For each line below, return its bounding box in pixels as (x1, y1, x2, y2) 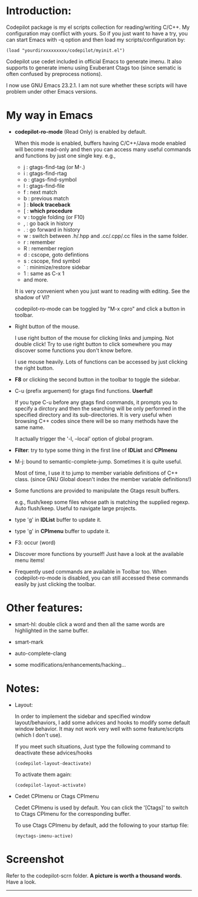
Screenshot (6, 852, 64, 866)
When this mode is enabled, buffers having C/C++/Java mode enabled (14, 140, 186, 147)
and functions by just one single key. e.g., (14, 152, 116, 159)
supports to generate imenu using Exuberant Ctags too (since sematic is (6, 64, 181, 71)
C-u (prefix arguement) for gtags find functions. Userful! (14, 387, 153, 394)
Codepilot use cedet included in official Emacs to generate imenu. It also (6, 58, 182, 65)
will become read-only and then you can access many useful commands (14, 145, 192, 153)
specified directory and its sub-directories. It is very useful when (14, 411, 172, 418)
